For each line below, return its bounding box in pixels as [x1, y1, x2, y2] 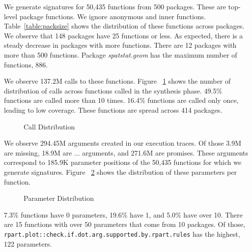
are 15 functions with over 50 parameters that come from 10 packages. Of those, [4, 219, 246, 229]
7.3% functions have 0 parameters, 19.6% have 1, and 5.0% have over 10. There [4, 209, 243, 220]
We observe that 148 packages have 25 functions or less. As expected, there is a [4, 30, 243, 40]
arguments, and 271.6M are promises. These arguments [82, 147, 249, 157]
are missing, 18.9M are [4, 147, 72, 157]
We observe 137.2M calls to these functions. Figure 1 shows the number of [4, 76, 231, 86]
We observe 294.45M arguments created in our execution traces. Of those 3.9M [4, 138, 242, 148]
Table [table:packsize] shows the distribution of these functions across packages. [4, 21, 245, 31]
